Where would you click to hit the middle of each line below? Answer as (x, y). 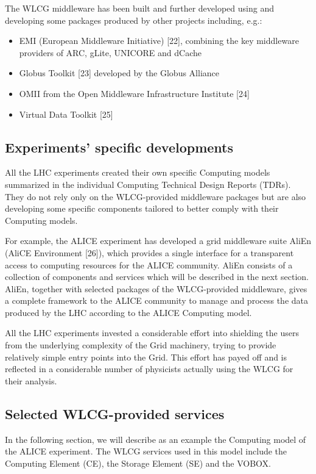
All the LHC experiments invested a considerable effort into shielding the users (152, 333)
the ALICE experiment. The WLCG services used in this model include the (146, 451)
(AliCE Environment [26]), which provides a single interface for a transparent (149, 252)
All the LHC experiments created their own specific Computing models (138, 172)
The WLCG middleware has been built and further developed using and (139, 8)
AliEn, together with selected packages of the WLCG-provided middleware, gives (156, 288)
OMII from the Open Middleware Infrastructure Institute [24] (134, 93)
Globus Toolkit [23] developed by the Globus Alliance (119, 73)
